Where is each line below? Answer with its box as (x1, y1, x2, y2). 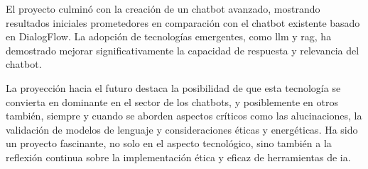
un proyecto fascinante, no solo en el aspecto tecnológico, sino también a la (6, 136, 332, 151)
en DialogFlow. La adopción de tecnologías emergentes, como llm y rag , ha (6, 29, 332, 44)
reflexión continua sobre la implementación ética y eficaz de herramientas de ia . (6, 149, 351, 164)
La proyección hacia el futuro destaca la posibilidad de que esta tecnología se (6, 80, 341, 95)
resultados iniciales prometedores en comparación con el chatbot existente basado (6, 15, 360, 30)
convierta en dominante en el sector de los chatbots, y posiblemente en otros (6, 94, 338, 109)
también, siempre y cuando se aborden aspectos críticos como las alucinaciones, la (6, 108, 362, 123)
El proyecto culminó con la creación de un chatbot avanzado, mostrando (6, 1, 320, 16)
